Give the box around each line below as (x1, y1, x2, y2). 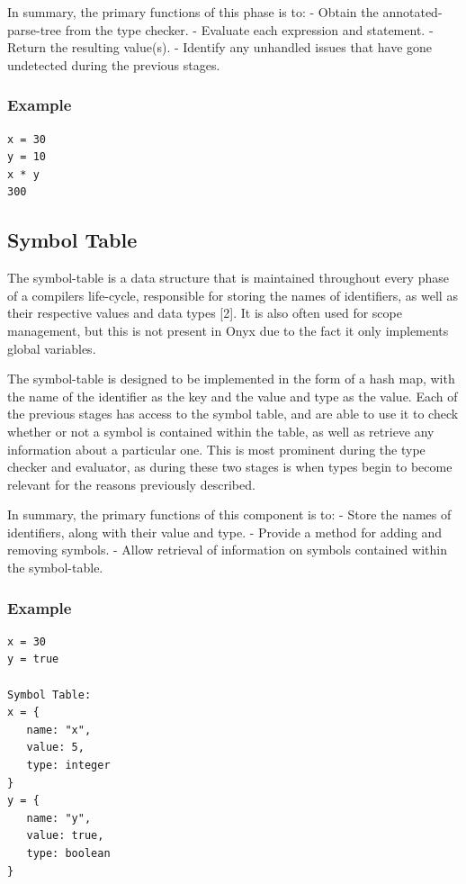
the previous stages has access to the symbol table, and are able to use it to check (7, 404, 459, 423)
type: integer (26, 759, 111, 772)
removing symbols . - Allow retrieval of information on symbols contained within (7, 540, 447, 559)
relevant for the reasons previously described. (7, 474, 255, 493)
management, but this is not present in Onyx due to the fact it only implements (7, 320, 449, 339)
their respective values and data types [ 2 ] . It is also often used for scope (7, 303, 402, 322)
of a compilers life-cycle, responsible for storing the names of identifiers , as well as (7, 285, 458, 304)
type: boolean (26, 847, 111, 861)
